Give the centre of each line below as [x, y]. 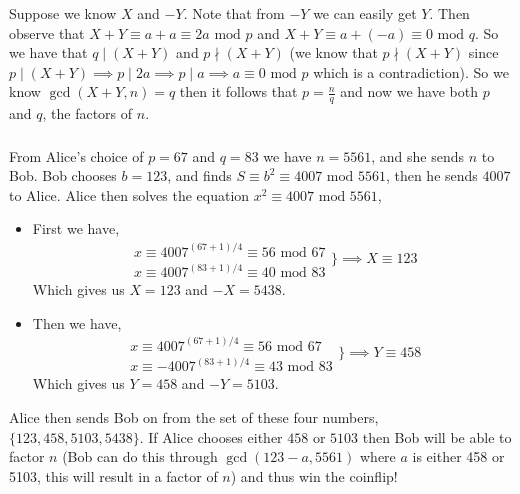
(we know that [333, 52]
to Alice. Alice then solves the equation [129, 194]
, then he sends [431, 175]
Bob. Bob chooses [63, 175]
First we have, [76, 228]
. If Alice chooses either [211, 436]
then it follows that [238, 91]
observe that [47, 32]
